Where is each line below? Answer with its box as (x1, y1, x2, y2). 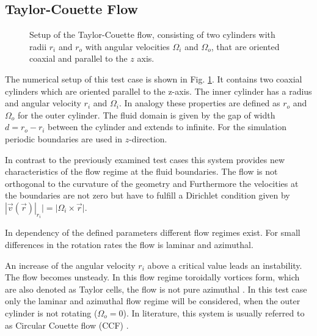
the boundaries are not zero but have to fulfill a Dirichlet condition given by (5, 189, 290, 202)
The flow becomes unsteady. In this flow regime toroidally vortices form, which (5, 271, 300, 283)
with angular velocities (85, 40, 170, 53)
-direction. (129, 132, 167, 145)
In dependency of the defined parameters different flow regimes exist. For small (5, 226, 301, 239)
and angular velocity (5, 97, 81, 109)
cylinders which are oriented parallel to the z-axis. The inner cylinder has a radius (5, 84, 312, 97)
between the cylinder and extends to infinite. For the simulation (48, 120, 286, 133)
